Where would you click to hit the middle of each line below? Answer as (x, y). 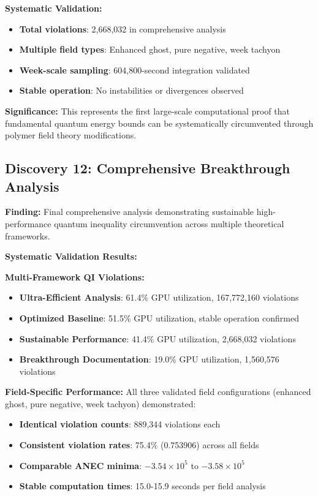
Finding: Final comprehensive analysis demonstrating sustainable (130, 212)
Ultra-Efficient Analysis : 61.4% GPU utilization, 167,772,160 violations (159, 297)
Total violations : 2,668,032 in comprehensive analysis (123, 28)
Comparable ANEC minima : (81, 465)
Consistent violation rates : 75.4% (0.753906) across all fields (139, 445)
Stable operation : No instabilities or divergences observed (131, 90)
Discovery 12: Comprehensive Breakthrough (148, 168)
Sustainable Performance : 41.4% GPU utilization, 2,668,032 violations (157, 338)
